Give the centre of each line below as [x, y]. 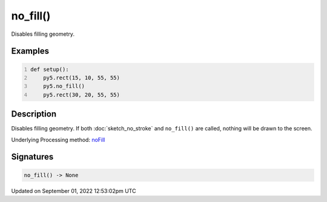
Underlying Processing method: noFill [58, 140]
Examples [30, 51]
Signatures [32, 157]
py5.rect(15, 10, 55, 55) [82, 78]
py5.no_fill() [64, 86]
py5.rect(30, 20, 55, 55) [82, 95]
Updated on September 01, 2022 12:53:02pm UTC [74, 190]
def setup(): [50, 69]
